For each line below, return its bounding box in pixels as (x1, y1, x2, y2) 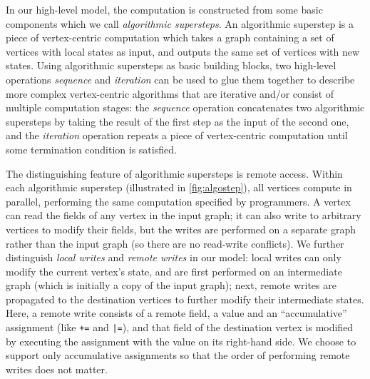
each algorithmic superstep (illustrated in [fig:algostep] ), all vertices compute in (6, 180, 352, 195)
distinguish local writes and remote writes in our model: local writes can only (6, 250, 341, 265)
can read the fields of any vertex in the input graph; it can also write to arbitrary (6, 208, 361, 223)
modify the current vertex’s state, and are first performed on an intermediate (6, 263, 342, 278)
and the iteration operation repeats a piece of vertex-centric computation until (6, 128, 348, 143)
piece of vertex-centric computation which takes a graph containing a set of (6, 30, 334, 45)
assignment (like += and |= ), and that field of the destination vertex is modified (6, 320, 354, 335)
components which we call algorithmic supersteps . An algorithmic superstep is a (6, 16, 354, 31)
